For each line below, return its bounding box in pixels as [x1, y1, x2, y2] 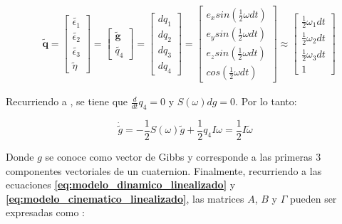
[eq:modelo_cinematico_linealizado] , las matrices [6, 191, 244, 206]
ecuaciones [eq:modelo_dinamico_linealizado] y [6, 177, 236, 192]
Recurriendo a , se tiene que [6, 94, 128, 109]
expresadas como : [6, 205, 85, 220]
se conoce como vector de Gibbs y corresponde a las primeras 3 [45, 149, 321, 164]
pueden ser [289, 191, 337, 206]
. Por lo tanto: [235, 94, 297, 109]
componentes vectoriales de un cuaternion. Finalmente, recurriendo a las [6, 163, 322, 178]
